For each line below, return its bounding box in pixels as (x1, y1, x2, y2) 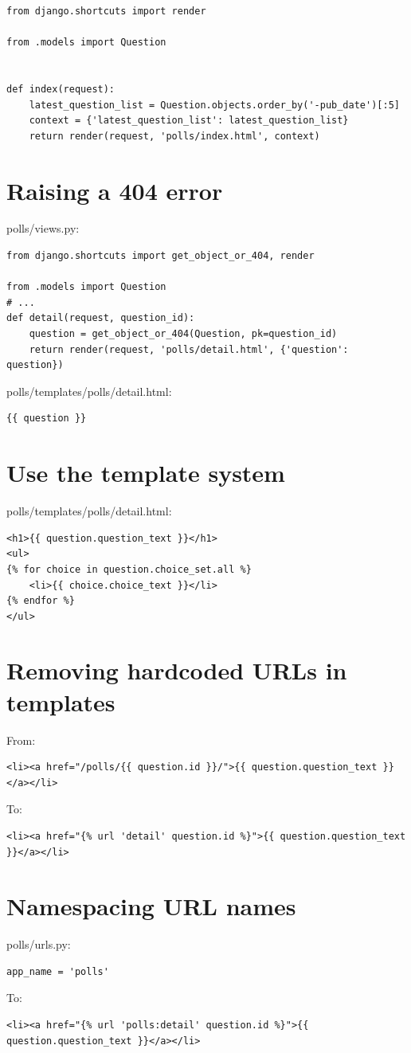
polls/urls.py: (6, 936, 71, 953)
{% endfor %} (6, 595, 75, 607)
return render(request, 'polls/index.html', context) (29, 130, 320, 142)
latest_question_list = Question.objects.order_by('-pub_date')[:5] (29, 99, 400, 111)
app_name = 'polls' (6, 965, 109, 977)
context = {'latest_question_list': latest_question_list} (29, 115, 349, 127)
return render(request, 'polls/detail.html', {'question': (29, 343, 349, 355)
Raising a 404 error (6, 174, 223, 206)
